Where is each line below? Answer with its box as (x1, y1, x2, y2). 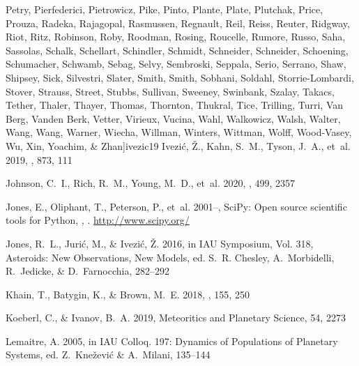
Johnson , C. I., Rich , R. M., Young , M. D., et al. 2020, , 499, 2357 (6, 176, 296, 190)
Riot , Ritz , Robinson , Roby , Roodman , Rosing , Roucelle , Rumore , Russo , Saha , (6, 29, 346, 44)
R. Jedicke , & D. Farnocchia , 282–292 (6, 264, 169, 278)
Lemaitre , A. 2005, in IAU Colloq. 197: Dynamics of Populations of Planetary (6, 333, 338, 348)
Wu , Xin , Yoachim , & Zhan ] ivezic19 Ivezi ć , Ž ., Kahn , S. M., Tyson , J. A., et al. (6, 138, 351, 153)
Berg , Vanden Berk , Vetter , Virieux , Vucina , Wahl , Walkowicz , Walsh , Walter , (6, 111, 341, 125)
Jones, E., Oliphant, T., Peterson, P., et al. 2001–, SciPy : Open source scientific (6, 199, 347, 213)
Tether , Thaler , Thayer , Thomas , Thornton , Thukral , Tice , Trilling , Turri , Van (6, 98, 344, 112)
